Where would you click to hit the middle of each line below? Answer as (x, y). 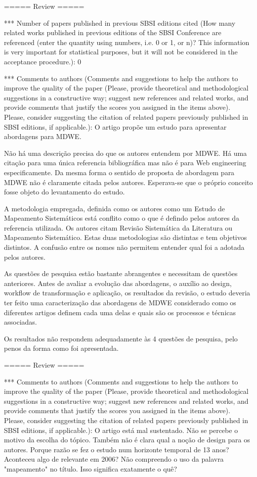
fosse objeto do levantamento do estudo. (64, 192)
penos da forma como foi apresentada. (62, 348)
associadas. (21, 322)
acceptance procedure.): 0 (43, 61)
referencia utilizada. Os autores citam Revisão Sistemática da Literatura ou (118, 227)
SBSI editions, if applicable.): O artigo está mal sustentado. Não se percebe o (121, 430)
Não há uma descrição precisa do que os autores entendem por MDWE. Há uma (126, 153)
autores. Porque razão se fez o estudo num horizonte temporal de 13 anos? (117, 449)
